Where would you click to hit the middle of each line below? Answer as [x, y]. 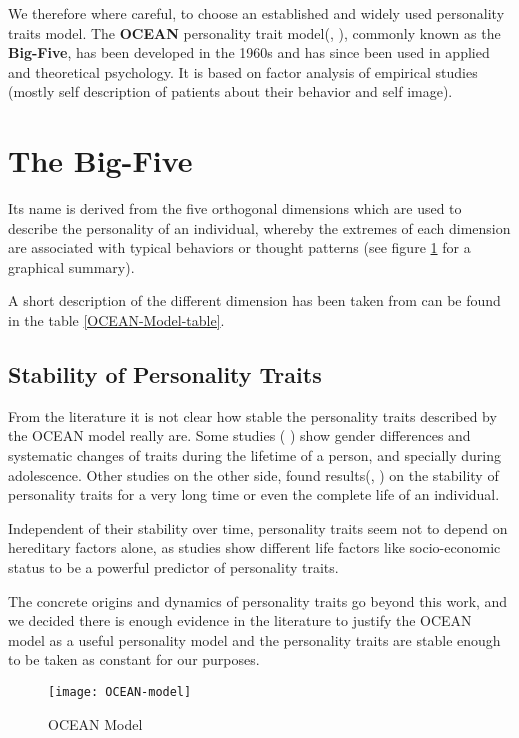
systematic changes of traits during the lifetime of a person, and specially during [254, 455]
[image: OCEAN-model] [120, 691]
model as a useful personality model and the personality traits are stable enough [254, 639]
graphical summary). [71, 266]
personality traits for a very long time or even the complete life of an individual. [254, 494]
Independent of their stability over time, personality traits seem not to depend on [258, 527]
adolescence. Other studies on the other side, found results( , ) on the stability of [253, 474]
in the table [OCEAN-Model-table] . [116, 320]
